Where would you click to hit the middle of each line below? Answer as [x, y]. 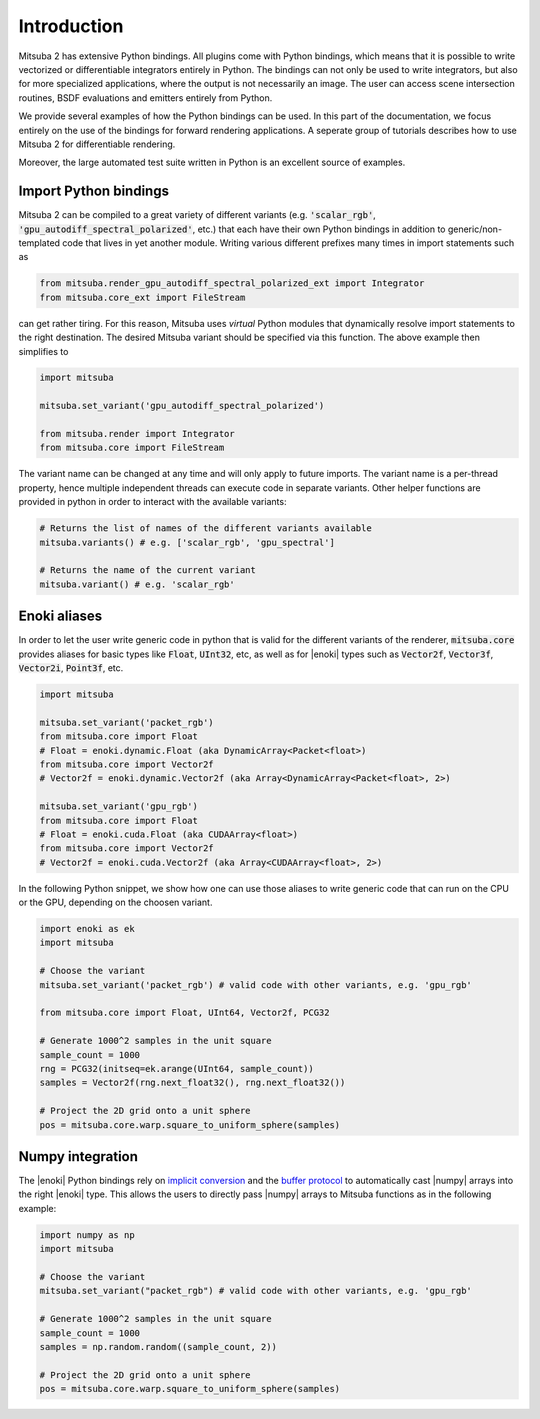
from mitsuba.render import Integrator [137, 434]
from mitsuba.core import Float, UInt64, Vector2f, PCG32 [184, 1013]
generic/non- [475, 229]
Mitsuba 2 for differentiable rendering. [97, 144]
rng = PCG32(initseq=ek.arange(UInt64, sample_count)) [176, 1068]
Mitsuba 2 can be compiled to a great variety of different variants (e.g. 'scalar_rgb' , [197, 215]
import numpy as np [87, 1234]
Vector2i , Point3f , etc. [71, 668]
